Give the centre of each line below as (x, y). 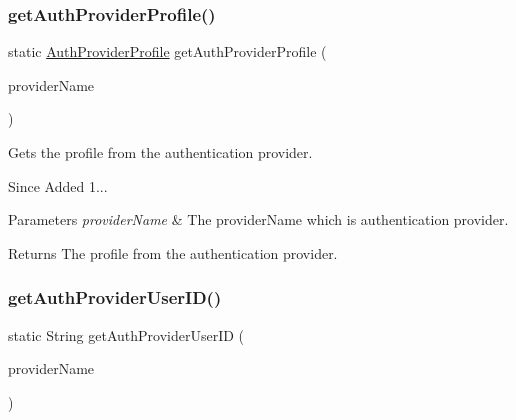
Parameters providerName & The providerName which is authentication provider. (258, 219)
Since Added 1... (58, 185)
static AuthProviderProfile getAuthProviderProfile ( (167, 51)
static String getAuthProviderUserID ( (126, 334)
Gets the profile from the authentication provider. (160, 152)
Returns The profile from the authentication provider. (173, 252)
